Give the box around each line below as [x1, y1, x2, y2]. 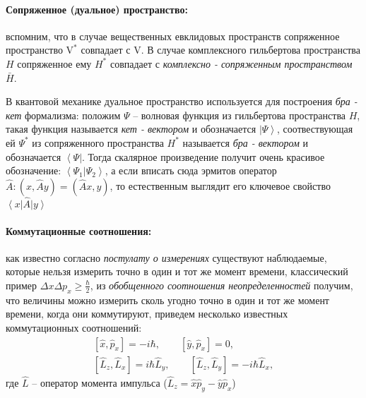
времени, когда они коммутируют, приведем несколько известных [6, 306, 288, 321]
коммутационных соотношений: [6, 320, 142, 334]
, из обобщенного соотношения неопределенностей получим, [90, 277, 353, 292]
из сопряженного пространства [32, 135, 164, 150]
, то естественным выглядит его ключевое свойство [110, 178, 331, 193]
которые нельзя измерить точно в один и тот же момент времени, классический [6, 264, 348, 279]
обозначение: [6, 163, 61, 178]
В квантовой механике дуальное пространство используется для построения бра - [6, 94, 358, 109]
